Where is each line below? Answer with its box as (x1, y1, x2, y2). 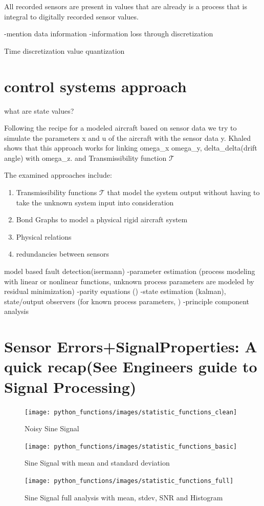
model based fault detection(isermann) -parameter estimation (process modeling (4, 266, 255, 277)
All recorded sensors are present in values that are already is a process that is (4, 1, 248, 11)
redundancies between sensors (16, 248, 109, 259)
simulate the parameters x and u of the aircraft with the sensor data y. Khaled (4, 132, 251, 143)
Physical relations (16, 231, 72, 242)
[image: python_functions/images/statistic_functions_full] (25, 477, 234, 484)
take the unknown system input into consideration (16, 197, 174, 207)
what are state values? (4, 105, 74, 116)
